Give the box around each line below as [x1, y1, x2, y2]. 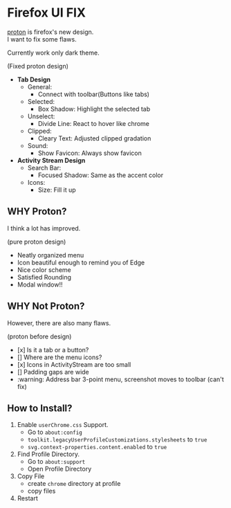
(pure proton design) [7, 237, 66, 246]
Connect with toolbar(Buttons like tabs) [37, 90, 150, 98]
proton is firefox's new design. [7, 28, 94, 36]
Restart [17, 494, 38, 502]
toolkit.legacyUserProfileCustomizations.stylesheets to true [27, 435, 207, 444]
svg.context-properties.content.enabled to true [27, 443, 167, 451]
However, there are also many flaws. [7, 318, 111, 327]
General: [27, 82, 53, 91]
